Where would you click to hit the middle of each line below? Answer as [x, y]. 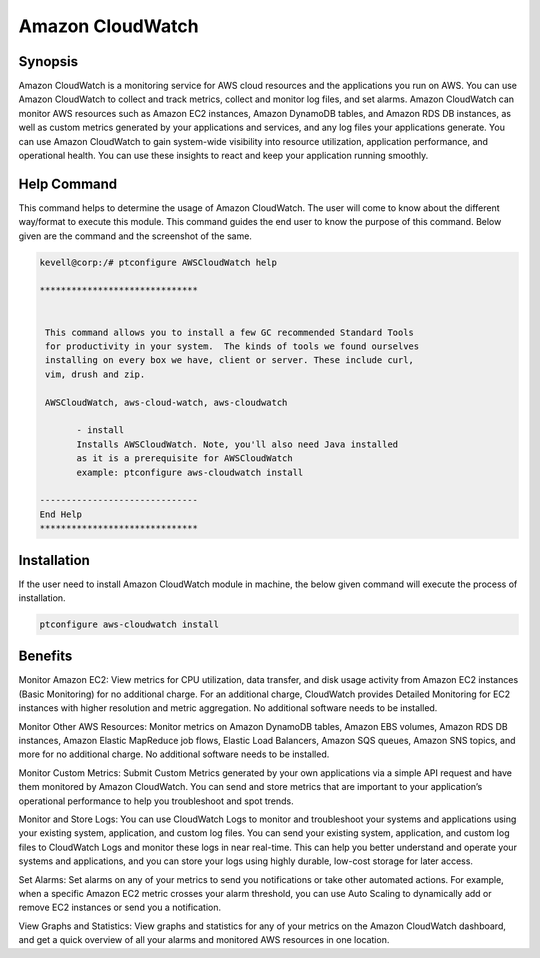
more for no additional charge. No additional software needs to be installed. [174, 754]
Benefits [45, 656]
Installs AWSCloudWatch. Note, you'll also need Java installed [237, 444]
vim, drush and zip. [95, 374]
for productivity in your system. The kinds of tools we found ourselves [232, 346]
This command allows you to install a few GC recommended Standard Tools [230, 332]
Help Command [68, 183]
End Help [61, 514]
